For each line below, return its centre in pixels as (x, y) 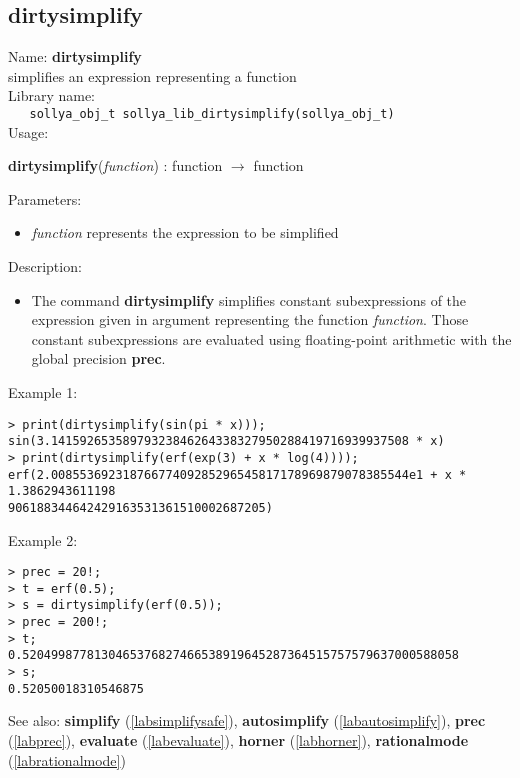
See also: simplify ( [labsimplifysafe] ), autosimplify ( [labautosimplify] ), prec (247, 720)
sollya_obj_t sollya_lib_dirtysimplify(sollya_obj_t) (212, 113)
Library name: (52, 95)
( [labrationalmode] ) (67, 759)
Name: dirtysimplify (75, 56)
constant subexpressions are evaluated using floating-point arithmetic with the (271, 338)
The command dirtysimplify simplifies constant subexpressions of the (249, 299)
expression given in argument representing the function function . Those (250, 319)
